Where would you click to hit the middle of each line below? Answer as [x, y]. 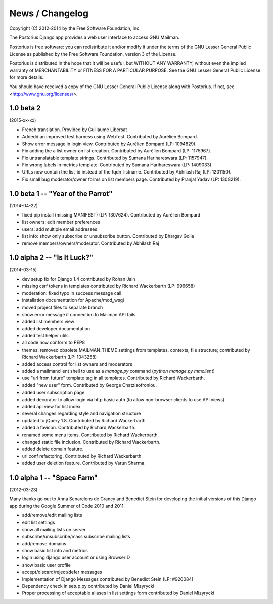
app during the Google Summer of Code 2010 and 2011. [67, 506]
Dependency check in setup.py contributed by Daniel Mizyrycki [88, 586]
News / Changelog [49, 13]
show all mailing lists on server [54, 529]
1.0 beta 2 [25, 108]
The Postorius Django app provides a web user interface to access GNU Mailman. [94, 37]
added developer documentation [56, 328]
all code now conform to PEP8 [54, 343]
